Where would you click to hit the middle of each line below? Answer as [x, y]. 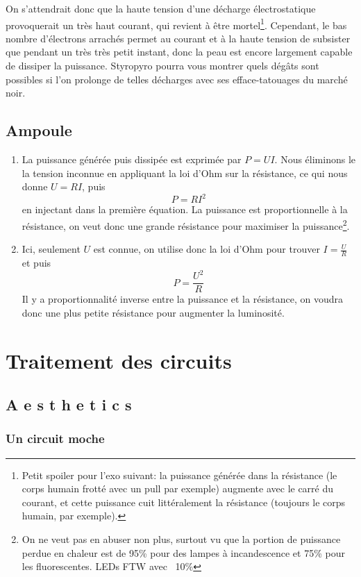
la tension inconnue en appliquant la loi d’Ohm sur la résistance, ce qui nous [185, 173]
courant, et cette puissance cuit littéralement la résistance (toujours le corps [184, 502]
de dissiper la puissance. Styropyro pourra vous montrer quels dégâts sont [162, 66]
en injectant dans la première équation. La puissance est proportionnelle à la [185, 209]
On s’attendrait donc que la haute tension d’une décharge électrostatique [161, 8]
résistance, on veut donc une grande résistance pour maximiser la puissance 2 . [186, 224]
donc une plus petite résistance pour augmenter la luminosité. [153, 312]
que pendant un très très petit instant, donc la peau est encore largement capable [179, 52]
